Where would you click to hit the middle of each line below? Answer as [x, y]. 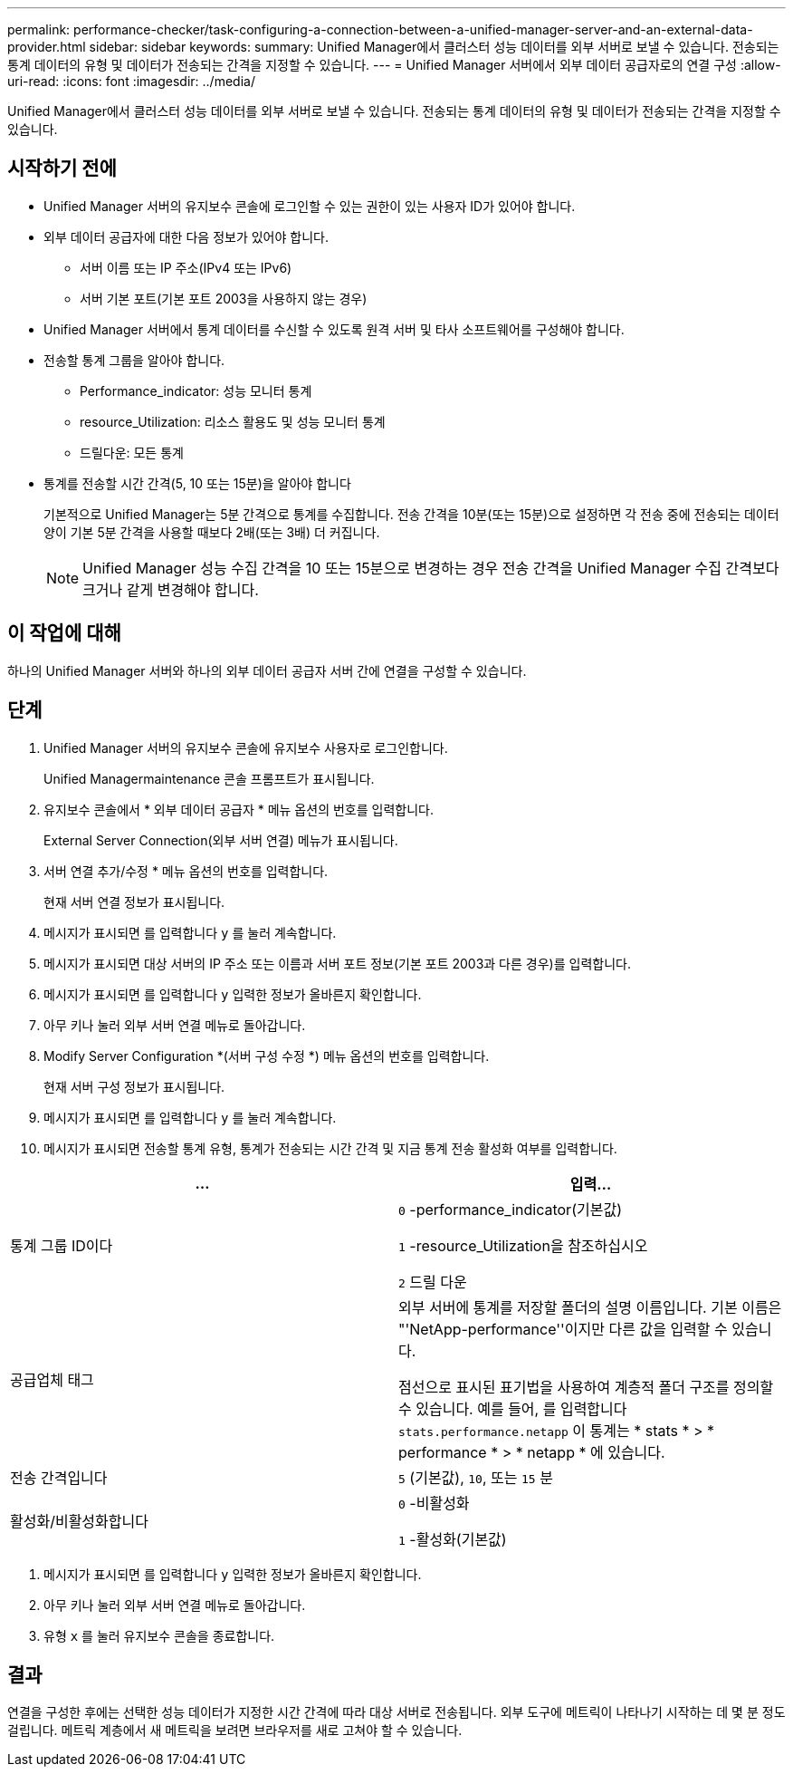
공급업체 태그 [52, 1379]
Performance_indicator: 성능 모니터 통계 [196, 390]
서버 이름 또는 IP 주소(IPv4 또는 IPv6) [186, 267]
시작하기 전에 [62, 169]
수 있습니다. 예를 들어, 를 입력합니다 [513, 1408]
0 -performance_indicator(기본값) [510, 1209]
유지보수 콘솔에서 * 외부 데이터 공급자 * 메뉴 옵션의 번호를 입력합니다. [239, 809]
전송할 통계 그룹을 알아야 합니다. [134, 360]
